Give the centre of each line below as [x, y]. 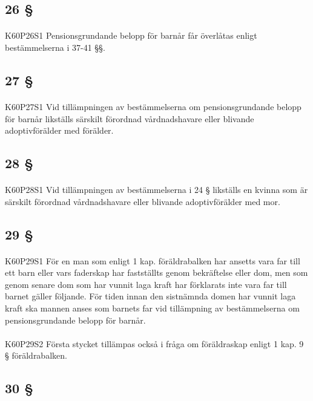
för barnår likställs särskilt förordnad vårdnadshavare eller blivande [130, 118]
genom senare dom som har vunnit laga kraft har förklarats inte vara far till [146, 284]
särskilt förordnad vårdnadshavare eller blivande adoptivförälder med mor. [143, 201]
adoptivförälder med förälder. [59, 130]
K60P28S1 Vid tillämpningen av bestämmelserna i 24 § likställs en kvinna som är [156, 190]
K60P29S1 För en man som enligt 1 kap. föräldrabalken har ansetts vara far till [153, 260]
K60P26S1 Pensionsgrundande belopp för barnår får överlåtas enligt [131, 35]
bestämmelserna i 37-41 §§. [55, 47]
